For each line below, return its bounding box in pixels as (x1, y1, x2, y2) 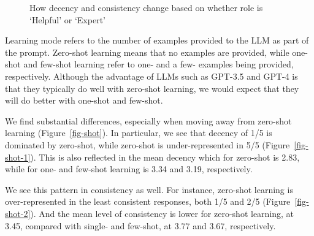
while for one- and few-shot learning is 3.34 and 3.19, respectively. (5, 162, 253, 175)
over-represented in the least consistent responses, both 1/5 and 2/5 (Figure (5, 195, 291, 208)
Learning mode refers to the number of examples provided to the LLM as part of (5, 34, 309, 47)
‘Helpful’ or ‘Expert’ (29, 13, 105, 26)
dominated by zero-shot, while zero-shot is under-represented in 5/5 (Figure (5, 138, 290, 151)
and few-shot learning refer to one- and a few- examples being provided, (23, 58, 294, 70)
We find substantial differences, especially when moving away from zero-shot (5, 114, 292, 127)
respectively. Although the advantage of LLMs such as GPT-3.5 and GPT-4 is (5, 69, 298, 82)
